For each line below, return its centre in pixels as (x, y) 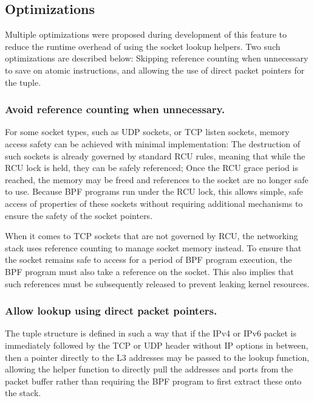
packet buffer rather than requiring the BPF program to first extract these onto (153, 381)
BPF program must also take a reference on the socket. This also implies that (149, 271)
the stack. (23, 393)
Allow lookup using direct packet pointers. (111, 311)
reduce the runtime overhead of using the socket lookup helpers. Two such (143, 46)
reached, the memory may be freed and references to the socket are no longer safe (157, 179)
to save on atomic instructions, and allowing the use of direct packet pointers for (155, 70)
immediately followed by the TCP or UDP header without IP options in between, (157, 345)
